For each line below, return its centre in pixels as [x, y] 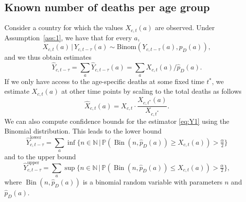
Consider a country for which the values [64, 27]
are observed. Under [185, 27]
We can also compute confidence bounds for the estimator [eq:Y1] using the [117, 121]
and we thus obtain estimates [48, 57]
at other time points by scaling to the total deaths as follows [151, 91]
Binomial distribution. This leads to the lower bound [83, 130]
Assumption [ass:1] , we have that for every [68, 37]
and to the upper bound [40, 157]
